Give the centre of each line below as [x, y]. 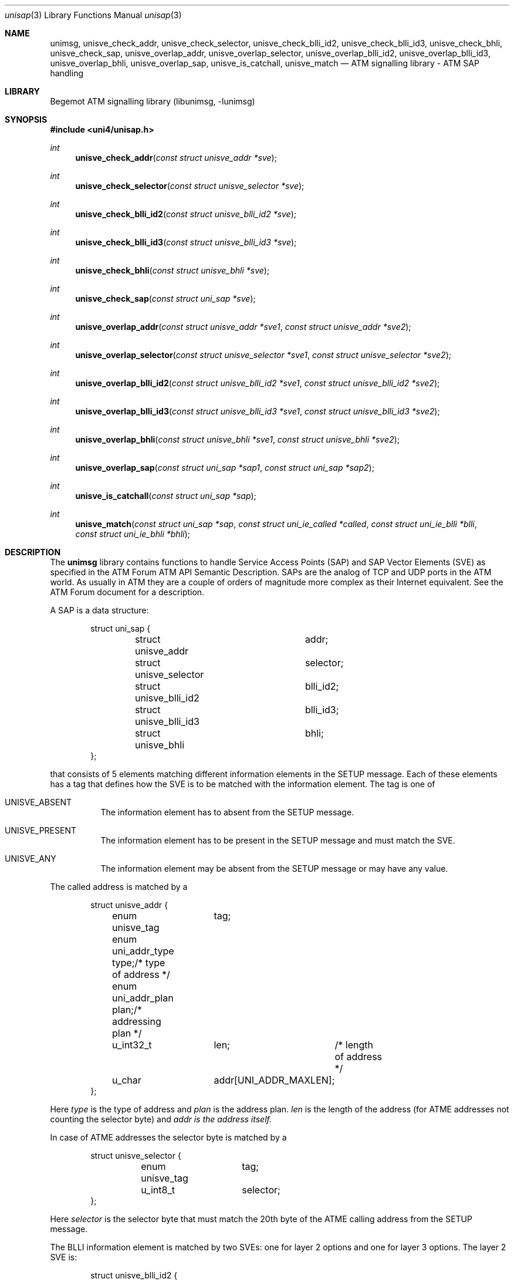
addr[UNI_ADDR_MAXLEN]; [274, 1080]
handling [67, 73]
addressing [137, 1021]
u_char [127, 1080]
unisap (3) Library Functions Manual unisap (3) [93, 15]
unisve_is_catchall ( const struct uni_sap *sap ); [166, 496]
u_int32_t [132, 1045]
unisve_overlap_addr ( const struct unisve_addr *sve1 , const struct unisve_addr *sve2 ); [243, 327]
